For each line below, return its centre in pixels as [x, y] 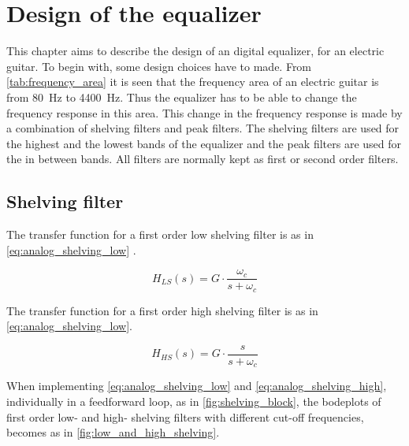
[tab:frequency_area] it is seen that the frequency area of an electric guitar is [193, 82]
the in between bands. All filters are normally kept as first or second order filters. [203, 159]
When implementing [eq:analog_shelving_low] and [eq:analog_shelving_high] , [197, 386]
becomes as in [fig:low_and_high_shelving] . [113, 432]
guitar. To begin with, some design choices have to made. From [159, 66]
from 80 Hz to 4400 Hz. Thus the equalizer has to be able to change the [182, 97]
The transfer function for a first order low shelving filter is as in [160, 234]
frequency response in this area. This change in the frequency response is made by [204, 112]
